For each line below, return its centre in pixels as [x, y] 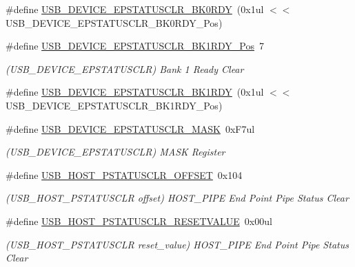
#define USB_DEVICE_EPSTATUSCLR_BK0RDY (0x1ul [135, 9]
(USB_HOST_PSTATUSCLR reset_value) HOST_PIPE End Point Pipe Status [177, 244]
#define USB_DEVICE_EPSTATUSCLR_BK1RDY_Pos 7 [135, 46]
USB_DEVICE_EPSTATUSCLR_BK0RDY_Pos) [114, 22]
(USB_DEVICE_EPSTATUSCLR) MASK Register [115, 152]
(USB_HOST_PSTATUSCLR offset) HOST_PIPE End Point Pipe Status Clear [177, 198]
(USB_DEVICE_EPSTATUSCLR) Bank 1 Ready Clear [125, 68]
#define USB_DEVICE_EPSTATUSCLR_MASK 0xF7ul [130, 128]
